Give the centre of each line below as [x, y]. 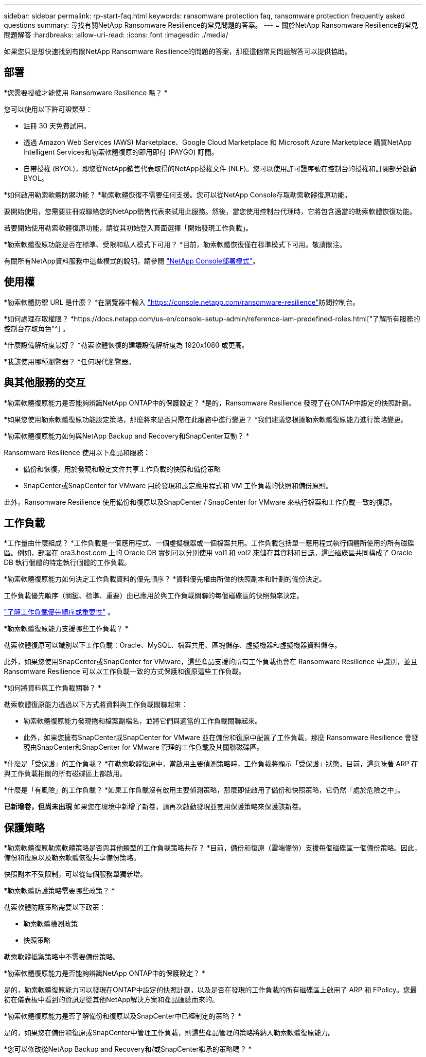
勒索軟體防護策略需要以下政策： [55, 907]
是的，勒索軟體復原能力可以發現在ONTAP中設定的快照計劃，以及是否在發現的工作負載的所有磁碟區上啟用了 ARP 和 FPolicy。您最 [211, 990]
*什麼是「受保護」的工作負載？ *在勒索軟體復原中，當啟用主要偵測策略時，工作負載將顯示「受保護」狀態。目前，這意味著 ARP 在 [211, 764]
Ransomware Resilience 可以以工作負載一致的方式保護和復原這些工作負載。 [125, 671]
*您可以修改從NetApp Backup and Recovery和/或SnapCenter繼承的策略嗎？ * [128, 1049]
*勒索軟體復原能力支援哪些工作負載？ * [66, 629]
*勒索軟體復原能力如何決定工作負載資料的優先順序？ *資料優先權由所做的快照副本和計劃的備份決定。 [165, 579]
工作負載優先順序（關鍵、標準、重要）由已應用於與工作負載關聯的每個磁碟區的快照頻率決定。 [154, 596]
